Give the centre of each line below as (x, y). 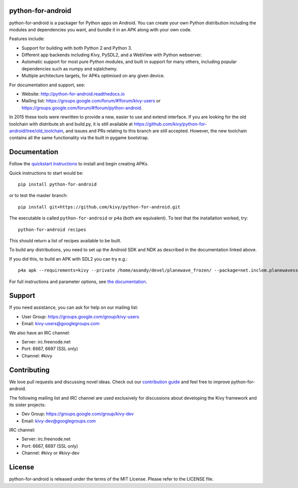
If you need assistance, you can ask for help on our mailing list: (74, 307)
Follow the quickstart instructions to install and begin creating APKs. (79, 164)
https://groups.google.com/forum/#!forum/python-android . (82, 108)
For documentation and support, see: (47, 85)
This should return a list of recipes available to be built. (65, 241)
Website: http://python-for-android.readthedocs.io (73, 94)
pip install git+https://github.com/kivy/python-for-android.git (99, 207)
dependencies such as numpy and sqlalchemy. (70, 69)
